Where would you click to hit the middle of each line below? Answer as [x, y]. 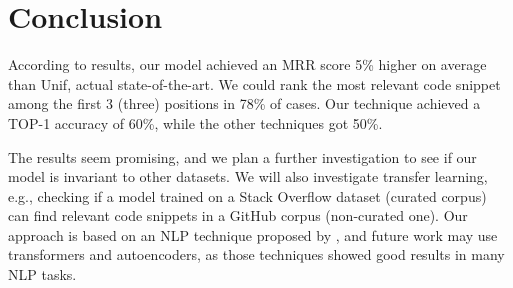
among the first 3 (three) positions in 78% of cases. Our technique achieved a [244, 103]
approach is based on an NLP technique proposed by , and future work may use [253, 234]
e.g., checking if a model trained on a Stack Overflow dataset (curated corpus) [247, 195]
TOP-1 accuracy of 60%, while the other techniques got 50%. [195, 122]
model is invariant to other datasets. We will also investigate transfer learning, [248, 176]
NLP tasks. [42, 274]
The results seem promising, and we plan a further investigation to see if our [242, 156]
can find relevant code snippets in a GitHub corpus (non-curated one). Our [238, 215]
